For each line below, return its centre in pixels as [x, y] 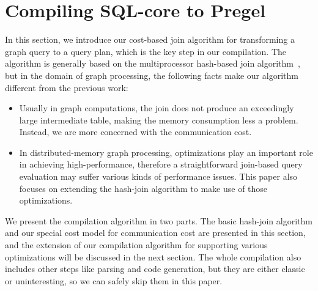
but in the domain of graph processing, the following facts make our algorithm [152, 75]
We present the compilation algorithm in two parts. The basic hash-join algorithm [159, 220]
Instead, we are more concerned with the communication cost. [135, 132]
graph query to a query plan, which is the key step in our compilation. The [146, 51]
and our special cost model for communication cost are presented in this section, [155, 233]
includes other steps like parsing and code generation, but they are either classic [155, 269]
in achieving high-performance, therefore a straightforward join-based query [161, 164]
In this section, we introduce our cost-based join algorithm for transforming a [150, 39]
